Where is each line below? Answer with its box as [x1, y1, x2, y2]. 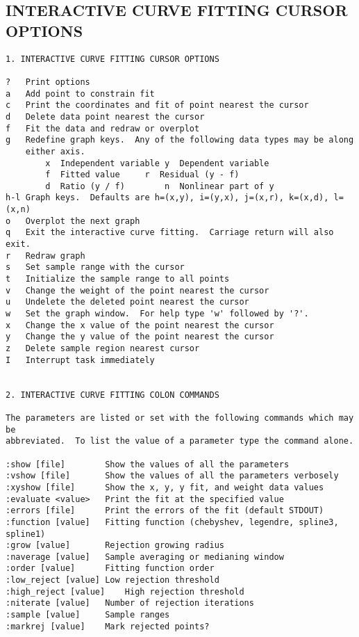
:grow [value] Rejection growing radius [6, 540, 224, 551]
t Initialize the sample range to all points [6, 274, 230, 284]
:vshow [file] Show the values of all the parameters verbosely [6, 471, 339, 481]
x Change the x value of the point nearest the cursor [6, 320, 274, 330]
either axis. [25, 146, 85, 156]
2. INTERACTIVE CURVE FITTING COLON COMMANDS [6, 389, 219, 400]
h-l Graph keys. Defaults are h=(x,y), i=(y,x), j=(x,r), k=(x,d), [6, 193, 329, 203]
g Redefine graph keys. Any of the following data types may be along [6, 135, 354, 145]
